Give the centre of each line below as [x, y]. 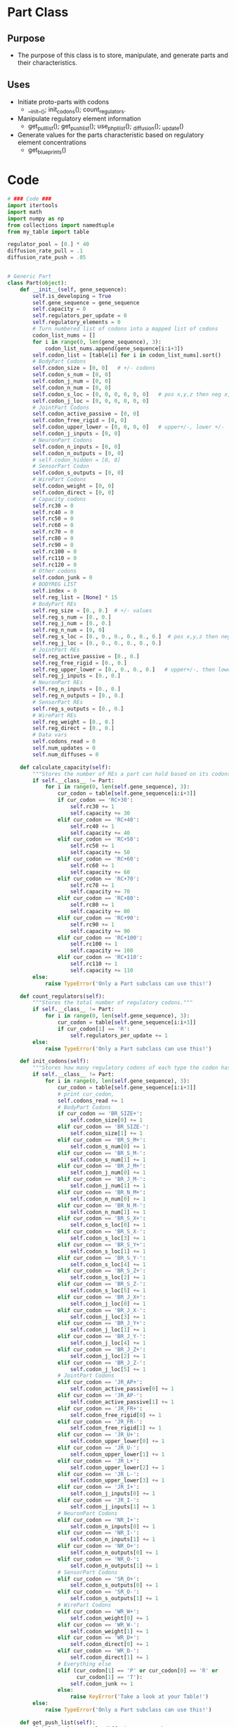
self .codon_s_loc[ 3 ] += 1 [108, 1238]
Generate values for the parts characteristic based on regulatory [111, 135]
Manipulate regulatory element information [79, 118]
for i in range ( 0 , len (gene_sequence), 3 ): [97, 342]
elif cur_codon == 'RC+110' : [100, 958]
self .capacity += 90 [100, 931]
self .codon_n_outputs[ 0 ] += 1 [114, 1553]
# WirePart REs [55, 715]
